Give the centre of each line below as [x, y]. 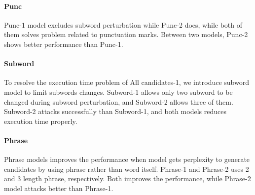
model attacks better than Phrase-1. [59, 188]
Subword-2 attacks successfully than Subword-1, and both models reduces [115, 111]
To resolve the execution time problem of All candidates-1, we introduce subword [127, 82]
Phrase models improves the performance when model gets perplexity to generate [127, 159]
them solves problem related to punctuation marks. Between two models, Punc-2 [126, 34]
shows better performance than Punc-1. [64, 44]
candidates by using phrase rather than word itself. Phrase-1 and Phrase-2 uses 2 [127, 169]
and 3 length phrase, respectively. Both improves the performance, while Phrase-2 [127, 178]
